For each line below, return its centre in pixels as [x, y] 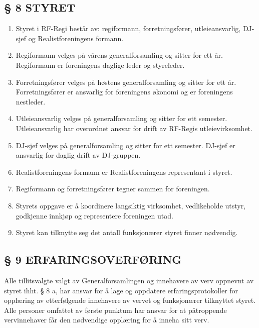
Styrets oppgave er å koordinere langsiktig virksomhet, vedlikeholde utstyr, [131, 205]
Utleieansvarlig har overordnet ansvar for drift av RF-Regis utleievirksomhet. [134, 128]
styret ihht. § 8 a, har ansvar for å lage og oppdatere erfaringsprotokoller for [121, 290]
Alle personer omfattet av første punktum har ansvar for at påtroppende [115, 310]
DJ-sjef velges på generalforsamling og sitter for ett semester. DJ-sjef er [125, 145]
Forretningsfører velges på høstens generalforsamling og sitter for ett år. [126, 82]
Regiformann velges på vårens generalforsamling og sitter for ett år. [119, 55]
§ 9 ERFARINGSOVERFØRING [93, 259]
